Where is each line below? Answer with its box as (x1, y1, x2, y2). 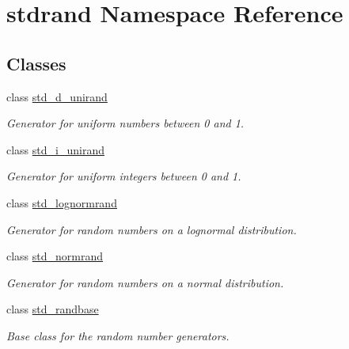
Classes (6, 51, 66, 75)
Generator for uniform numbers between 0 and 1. (6, 115, 245, 131)
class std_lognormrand (6, 194, 117, 211)
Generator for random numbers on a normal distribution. (6, 274, 284, 290)
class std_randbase (6, 301, 99, 317)
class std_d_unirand (6, 88, 108, 104)
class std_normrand (6, 248, 104, 264)
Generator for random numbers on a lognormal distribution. (6, 221, 297, 237)
